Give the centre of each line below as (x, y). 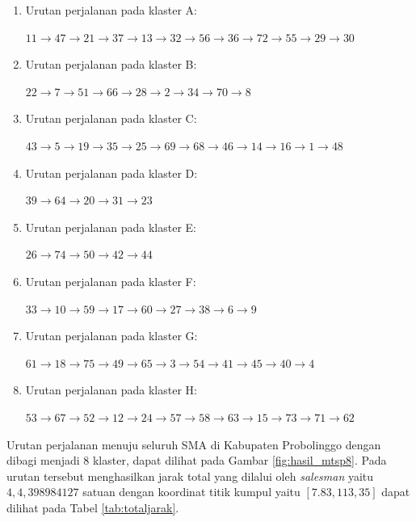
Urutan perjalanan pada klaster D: (111, 173)
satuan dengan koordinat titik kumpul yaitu (191, 492)
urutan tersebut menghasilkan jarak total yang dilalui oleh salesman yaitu (190, 476)
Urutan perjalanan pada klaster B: (111, 64)
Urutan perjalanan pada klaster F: (111, 281)
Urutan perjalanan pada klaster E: (111, 227)
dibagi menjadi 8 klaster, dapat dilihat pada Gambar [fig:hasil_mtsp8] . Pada (197, 460)
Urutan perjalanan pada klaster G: (111, 336)
